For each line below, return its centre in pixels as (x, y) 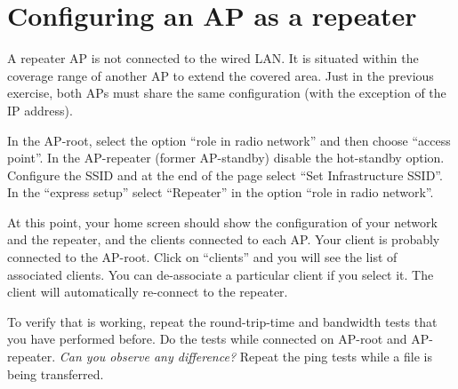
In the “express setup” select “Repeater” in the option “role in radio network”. (221, 192)
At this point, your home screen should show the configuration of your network (222, 222)
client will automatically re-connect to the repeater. (148, 292)
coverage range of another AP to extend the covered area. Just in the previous (221, 75)
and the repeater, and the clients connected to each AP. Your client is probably (224, 239)
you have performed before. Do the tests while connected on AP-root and (207, 339)
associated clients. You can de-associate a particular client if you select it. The (221, 274)
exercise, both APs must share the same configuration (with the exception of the (227, 93)
